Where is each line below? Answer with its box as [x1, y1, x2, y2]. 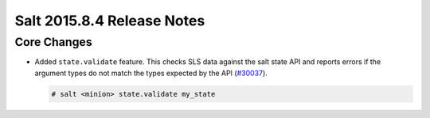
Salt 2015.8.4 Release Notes [14, 12, 205, 29]
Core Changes [14, 35, 92, 49]
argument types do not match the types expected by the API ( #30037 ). [34, 68, 268, 78]
